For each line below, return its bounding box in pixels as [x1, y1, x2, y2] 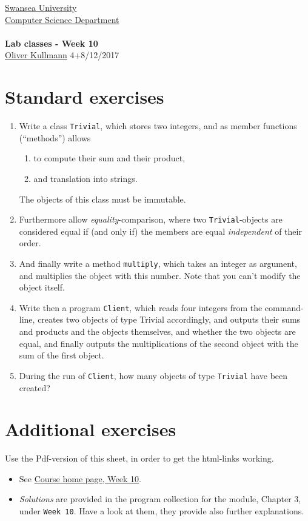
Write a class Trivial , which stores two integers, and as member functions [19, 119, 297, 132]
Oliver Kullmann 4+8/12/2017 [5, 49, 119, 61]
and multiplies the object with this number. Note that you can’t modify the [19, 269, 301, 281]
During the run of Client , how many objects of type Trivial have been [19, 369, 288, 382]
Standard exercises [5, 84, 164, 109]
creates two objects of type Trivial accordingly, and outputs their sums [38, 313, 301, 326]
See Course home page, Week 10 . [19, 472, 141, 485]
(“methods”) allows [19, 131, 91, 144]
